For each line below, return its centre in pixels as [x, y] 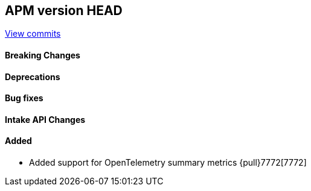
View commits [33, 34]
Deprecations [33, 77]
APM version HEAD [64, 11]
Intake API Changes [45, 119]
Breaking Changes [43, 55]
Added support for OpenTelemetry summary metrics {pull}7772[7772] [168, 163]
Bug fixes [24, 98]
